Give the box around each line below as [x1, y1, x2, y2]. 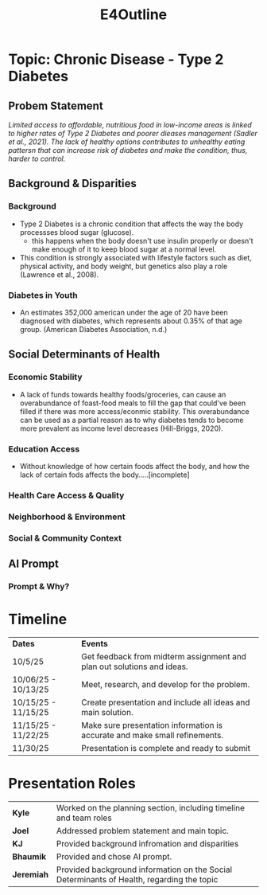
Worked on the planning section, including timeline [56, 802, 245, 813]
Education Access [8, 444, 80, 455]
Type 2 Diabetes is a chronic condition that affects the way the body [19, 219, 244, 229]
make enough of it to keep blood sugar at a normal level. [31, 244, 217, 254]
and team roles [56, 812, 113, 823]
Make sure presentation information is [80, 719, 223, 730]
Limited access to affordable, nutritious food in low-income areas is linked [8, 120, 252, 129]
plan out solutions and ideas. [80, 661, 188, 672]
